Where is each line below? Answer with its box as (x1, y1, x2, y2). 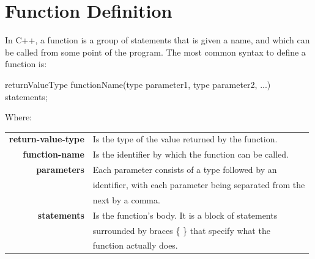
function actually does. (92, 239, 178, 252)
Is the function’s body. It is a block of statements (92, 208, 278, 221)
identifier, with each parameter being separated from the (92, 178, 305, 191)
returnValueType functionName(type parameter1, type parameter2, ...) (5, 78, 271, 90)
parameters (36, 163, 84, 176)
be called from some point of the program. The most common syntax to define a (5, 45, 306, 58)
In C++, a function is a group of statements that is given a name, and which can (5, 34, 310, 46)
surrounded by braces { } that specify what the (92, 224, 270, 236)
